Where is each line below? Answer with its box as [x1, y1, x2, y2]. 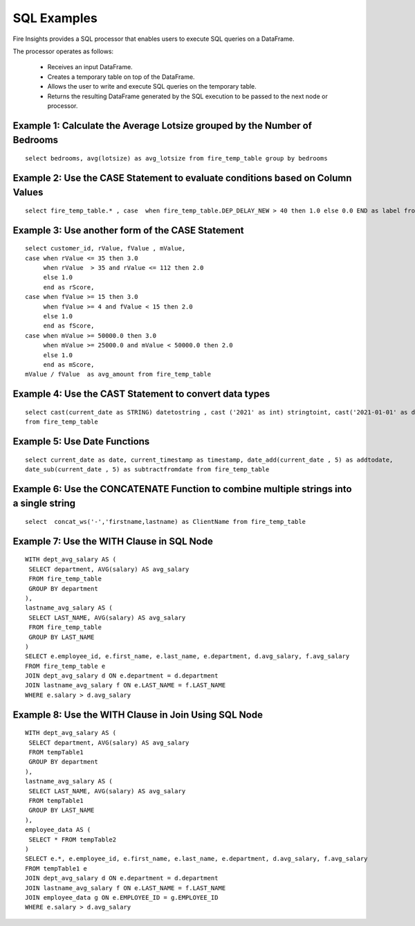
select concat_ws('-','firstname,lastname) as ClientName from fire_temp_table [25, 518, 306, 525]
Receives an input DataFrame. [47, 63, 133, 71]
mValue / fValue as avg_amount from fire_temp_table [25, 370, 211, 379]
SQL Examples [12, 10, 98, 26]
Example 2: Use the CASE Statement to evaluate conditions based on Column [12, 172, 352, 183]
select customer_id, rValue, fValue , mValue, [25, 244, 186, 253]
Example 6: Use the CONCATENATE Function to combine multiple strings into [12, 483, 352, 495]
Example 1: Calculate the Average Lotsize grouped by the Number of [12, 120, 313, 131]
